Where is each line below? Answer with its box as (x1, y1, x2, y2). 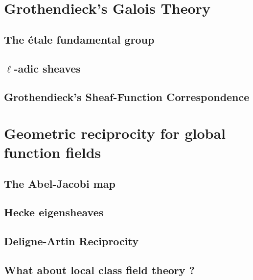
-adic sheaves (14, 60, 81, 76)
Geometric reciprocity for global (4, 123, 226, 143)
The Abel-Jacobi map (4, 176, 115, 191)
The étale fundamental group (4, 31, 155, 47)
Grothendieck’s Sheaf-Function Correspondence (4, 89, 250, 104)
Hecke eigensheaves (4, 204, 104, 220)
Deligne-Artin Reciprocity (4, 233, 138, 249)
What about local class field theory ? (4, 262, 195, 278)
